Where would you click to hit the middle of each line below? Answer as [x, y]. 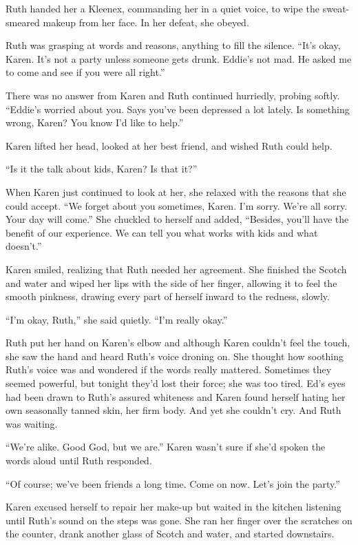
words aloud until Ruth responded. [79, 460]
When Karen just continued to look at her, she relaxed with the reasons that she [176, 191]
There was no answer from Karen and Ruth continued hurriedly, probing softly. [173, 95]
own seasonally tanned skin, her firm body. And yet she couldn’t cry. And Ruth [173, 410]
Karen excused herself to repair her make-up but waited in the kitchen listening [173, 507]
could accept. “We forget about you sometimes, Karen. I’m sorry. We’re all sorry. [177, 205]
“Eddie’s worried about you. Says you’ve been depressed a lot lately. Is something [178, 109]
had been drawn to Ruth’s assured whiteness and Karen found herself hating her [176, 396]
